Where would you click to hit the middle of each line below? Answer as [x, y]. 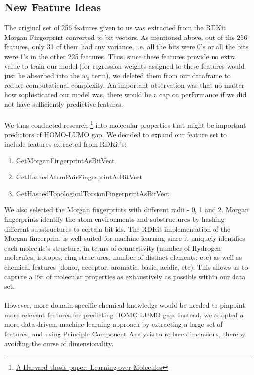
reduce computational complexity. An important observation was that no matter [125, 85]
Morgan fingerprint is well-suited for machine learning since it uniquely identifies [125, 238]
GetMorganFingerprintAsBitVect [65, 160]
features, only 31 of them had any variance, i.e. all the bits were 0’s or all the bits [127, 47]
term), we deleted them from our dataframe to [161, 75]
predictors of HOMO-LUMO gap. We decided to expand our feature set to [116, 134]
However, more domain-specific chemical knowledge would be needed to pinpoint [125, 305]
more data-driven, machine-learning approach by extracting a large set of [114, 324]
